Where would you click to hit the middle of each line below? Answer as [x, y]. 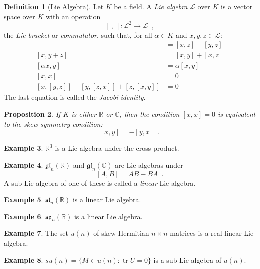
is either [84, 114]
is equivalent [237, 114]
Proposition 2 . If [32, 114]
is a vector [237, 6]
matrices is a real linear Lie [212, 233]
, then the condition [150, 114]
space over [20, 16]
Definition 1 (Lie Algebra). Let [54, 6]
